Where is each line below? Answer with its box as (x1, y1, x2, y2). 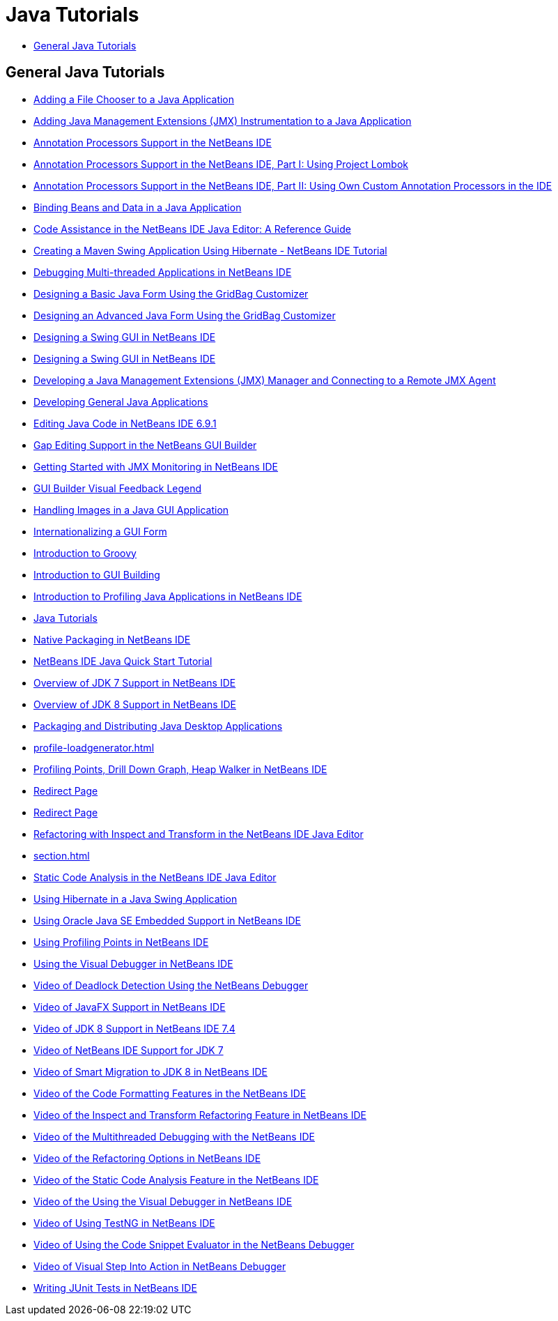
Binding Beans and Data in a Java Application (33, 201, 242, 213)
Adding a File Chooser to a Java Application (33, 93, 235, 105)
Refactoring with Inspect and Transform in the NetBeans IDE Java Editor (33, 827, 364, 840)
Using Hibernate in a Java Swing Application (33, 892, 238, 905)
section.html (33, 849, 90, 862)
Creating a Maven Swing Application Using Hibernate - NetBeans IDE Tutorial (33, 244, 387, 257)
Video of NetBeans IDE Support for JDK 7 (33, 1044, 224, 1056)
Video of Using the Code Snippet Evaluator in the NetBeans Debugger (33, 1238, 355, 1251)
